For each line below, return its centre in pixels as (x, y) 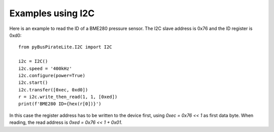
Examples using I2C (52, 13)
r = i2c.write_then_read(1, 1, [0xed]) (68, 97)
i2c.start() (33, 83)
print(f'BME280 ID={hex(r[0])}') (60, 104)
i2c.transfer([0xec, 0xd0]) (53, 90)
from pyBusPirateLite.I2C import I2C (65, 47)
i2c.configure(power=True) (52, 75)
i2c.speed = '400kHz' (45, 68)
